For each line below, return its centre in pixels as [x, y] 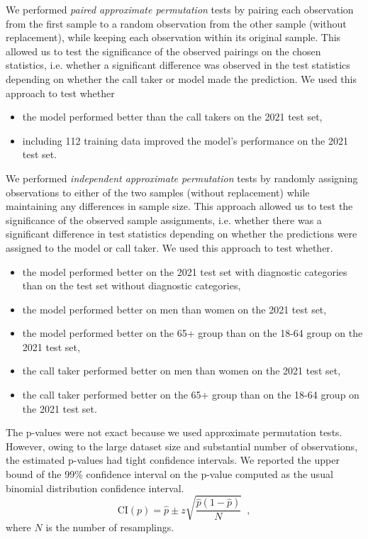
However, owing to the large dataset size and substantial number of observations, [182, 446]
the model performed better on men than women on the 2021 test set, [174, 309]
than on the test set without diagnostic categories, [132, 285]
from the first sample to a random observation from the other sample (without [176, 23]
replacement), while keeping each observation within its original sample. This [173, 37]
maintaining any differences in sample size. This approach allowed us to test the [179, 206]
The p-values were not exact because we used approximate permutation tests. [174, 432]
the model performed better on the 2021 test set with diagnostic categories [185, 271]
